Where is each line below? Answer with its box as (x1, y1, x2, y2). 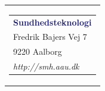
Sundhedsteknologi (13, 15, 92, 28)
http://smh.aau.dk (13, 60, 79, 73)
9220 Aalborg (13, 45, 62, 58)
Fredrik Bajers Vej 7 (13, 30, 87, 43)
